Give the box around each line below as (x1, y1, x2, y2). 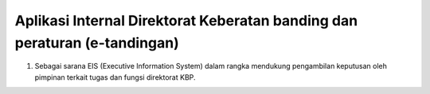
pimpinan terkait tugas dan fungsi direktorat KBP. (34, 72, 196, 82)
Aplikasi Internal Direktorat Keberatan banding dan (14, 12, 358, 29)
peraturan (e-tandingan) (14, 34, 179, 51)
